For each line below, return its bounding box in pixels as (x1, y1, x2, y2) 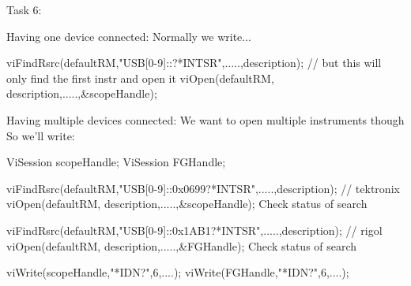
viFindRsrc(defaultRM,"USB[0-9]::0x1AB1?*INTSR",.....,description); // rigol (6, 221, 383, 238)
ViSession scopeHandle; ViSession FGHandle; (6, 154, 226, 170)
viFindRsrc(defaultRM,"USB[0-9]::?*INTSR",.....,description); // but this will (6, 54, 382, 71)
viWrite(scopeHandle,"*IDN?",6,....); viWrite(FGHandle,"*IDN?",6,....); (6, 264, 349, 280)
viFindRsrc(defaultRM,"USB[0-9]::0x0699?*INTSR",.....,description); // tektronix (6, 180, 400, 196)
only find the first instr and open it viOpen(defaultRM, (6, 69, 274, 86)
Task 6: (6, 2, 42, 17)
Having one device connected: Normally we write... (6, 28, 252, 44)
